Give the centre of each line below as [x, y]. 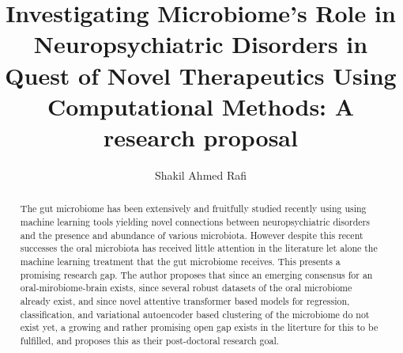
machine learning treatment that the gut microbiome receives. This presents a [180, 261]
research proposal [201, 137]
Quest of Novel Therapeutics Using [201, 75]
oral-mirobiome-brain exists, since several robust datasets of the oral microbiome [186, 288]
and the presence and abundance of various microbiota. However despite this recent [192, 235]
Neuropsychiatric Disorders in [201, 44]
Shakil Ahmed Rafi [201, 175]
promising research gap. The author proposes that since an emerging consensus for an [196, 274]
